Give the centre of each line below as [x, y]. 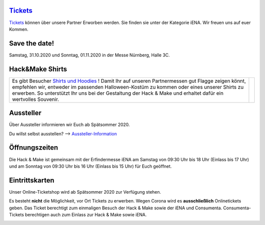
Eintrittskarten [32, 180]
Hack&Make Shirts [38, 69]
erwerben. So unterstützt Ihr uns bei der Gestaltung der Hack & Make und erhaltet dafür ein [118, 93]
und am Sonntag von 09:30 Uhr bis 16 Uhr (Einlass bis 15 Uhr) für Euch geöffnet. [90, 166]
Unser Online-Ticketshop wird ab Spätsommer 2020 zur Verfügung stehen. [85, 192]
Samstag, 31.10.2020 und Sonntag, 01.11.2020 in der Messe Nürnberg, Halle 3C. [90, 55]
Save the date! [32, 43]
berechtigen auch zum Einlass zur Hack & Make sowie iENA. [86, 215]
